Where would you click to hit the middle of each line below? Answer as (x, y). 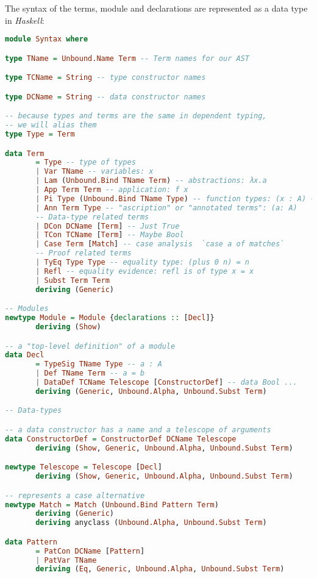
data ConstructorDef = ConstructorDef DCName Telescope (121, 439)
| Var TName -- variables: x (94, 172)
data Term (25, 153)
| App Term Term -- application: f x (112, 190)
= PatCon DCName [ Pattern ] (90, 551)
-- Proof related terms (84, 253)
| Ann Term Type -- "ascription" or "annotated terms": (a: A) (166, 208)
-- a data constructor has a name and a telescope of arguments (138, 430)
